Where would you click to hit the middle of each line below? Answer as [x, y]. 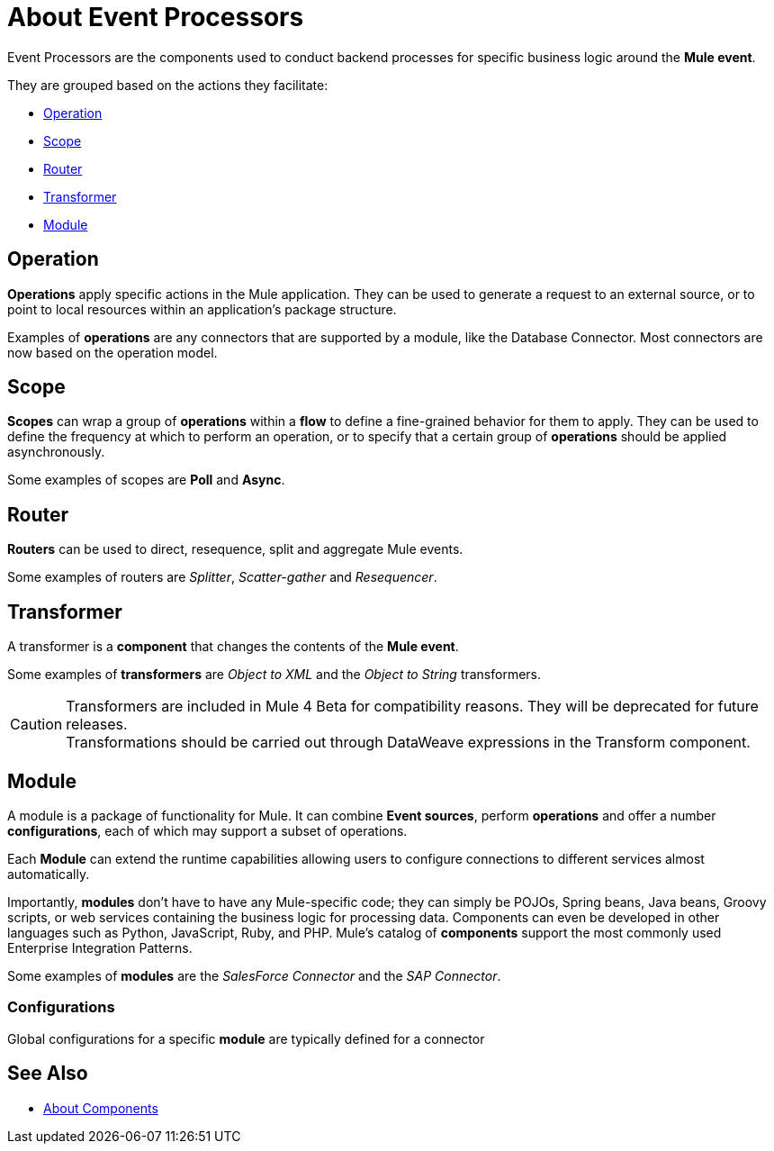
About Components [101, 1108]
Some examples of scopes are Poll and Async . [146, 480]
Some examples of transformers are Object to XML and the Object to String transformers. [274, 675]
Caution [36, 725]
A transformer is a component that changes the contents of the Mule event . [233, 647]
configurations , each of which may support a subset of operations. [207, 830]
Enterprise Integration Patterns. [100, 947]
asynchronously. [56, 452]
